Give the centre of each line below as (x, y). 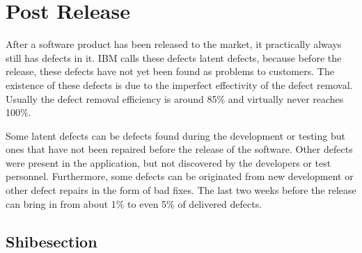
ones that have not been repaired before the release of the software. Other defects (179, 149)
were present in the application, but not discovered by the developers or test (168, 162)
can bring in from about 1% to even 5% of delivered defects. (134, 203)
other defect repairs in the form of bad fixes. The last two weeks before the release (181, 190)
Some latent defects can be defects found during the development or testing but (175, 135)
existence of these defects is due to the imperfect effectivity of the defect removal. (179, 84)
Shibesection (52, 241)
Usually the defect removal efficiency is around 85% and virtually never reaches (175, 98)
